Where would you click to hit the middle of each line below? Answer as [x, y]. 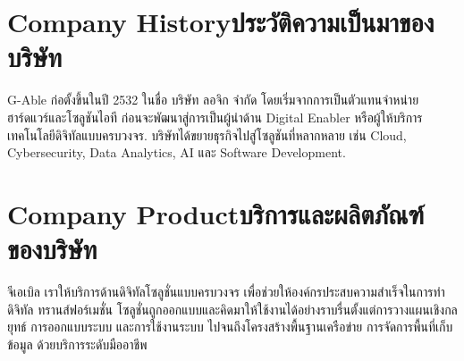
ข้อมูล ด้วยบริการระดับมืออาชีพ [77, 344]
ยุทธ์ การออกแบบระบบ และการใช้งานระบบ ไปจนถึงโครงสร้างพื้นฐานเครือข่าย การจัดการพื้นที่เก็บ [230, 327]
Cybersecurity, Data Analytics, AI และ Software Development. [177, 152]
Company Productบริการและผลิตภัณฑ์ [216, 213]
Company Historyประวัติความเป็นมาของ [221, 22]
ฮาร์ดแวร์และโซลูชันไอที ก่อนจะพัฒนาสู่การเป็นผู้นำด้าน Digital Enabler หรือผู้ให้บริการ [215, 117]
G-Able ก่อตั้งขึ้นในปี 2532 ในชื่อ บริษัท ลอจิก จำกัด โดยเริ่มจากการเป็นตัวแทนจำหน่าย [213, 100]
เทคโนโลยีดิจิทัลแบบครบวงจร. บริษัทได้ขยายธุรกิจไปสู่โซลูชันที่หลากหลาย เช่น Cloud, [207, 134]
